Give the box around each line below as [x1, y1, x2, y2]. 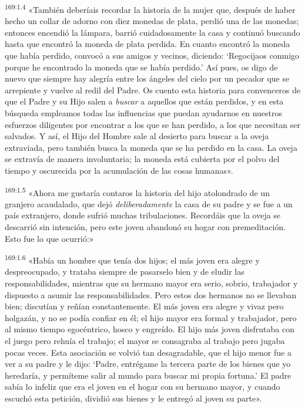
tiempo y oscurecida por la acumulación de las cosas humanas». [5, 164, 233, 176]
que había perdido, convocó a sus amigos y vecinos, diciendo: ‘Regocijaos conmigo [5, 49, 300, 62]
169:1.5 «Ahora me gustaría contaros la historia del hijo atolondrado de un [5, 184, 270, 198]
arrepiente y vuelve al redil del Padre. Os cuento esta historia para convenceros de [5, 83, 301, 96]
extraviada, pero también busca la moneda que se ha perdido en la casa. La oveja [5, 141, 297, 153]
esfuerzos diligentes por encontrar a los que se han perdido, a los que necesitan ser [5, 118, 300, 130]
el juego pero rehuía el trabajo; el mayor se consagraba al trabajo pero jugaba [5, 335, 285, 346]
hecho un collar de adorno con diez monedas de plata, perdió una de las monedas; [5, 15, 299, 27]
